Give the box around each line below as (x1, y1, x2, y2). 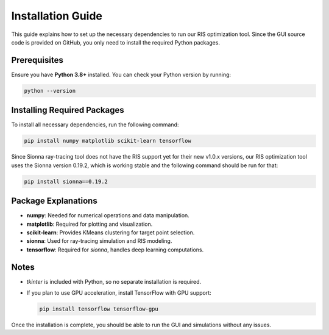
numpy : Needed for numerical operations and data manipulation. (26, 212, 190, 219)
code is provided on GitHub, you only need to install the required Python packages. (11, 38, 221, 46)
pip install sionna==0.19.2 (24, 178, 108, 185)
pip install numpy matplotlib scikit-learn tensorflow (24, 137, 191, 145)
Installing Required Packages (11, 105, 124, 115)
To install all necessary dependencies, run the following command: (11, 121, 179, 128)
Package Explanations (11, 196, 97, 206)
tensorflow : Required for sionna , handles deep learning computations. (26, 246, 204, 253)
